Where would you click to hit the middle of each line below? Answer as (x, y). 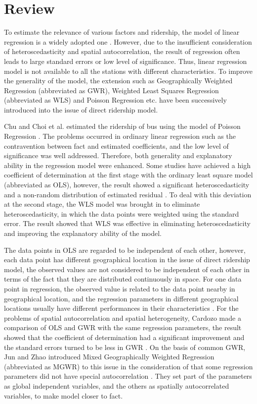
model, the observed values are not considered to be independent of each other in (127, 269)
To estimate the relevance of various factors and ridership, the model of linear (122, 32)
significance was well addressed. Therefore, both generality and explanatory (118, 155)
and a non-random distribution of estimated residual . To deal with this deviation (128, 194)
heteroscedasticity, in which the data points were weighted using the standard (122, 213)
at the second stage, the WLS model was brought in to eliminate (102, 204)
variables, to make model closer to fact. (64, 395)
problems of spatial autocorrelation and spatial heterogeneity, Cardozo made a (123, 317)
